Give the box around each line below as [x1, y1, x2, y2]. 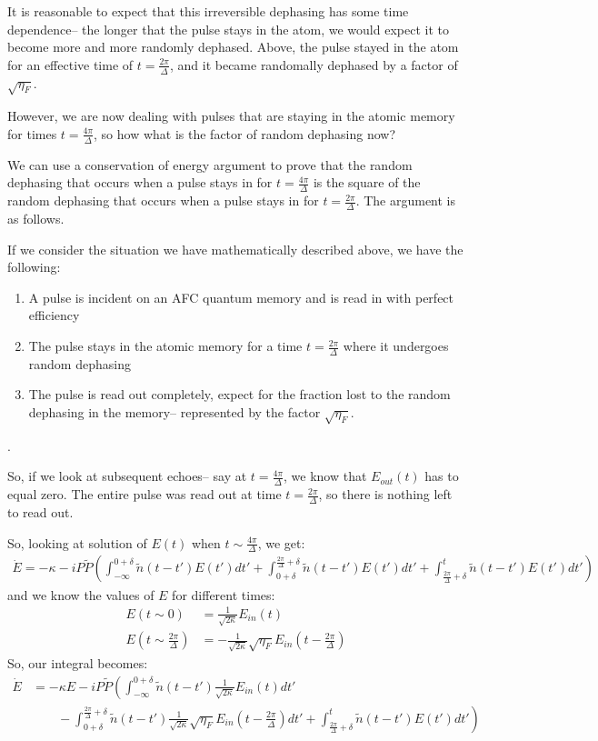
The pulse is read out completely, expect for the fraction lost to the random [28, 385, 451, 404]
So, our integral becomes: [7, 654, 148, 673]
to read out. [7, 503, 74, 522]
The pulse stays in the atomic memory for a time [28, 336, 303, 355]
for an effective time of [7, 55, 134, 74]
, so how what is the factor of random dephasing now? [94, 124, 396, 143]
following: [7, 257, 61, 276]
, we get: [257, 533, 305, 552]
